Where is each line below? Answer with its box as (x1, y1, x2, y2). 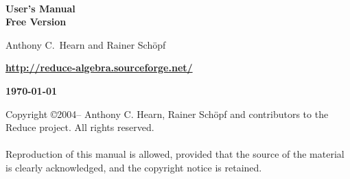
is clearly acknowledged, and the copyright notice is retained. (5, 160, 262, 174)
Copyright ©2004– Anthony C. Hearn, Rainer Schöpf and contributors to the (5, 106, 329, 121)
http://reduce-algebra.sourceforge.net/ (5, 60, 193, 75)
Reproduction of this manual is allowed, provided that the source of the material (5, 147, 345, 161)
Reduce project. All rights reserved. (5, 120, 154, 134)
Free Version (5, 14, 67, 29)
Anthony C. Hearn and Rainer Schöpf (5, 37, 166, 51)
